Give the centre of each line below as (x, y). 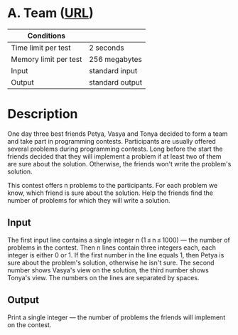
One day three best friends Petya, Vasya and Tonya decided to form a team (118, 134)
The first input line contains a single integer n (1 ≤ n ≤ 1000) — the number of (119, 240)
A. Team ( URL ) (50, 13)
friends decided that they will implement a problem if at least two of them (114, 156)
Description (43, 114)
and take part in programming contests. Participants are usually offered (112, 141)
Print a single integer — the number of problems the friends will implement (117, 317)
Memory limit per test (47, 59)
